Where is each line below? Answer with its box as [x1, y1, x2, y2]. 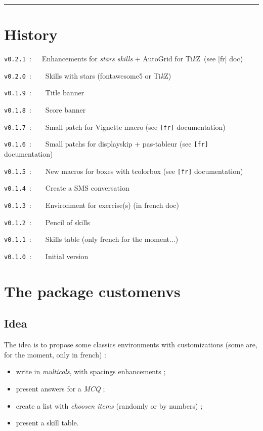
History [4, 24, 58, 45]
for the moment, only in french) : [4, 349, 106, 360]
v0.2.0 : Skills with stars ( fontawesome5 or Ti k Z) [4, 70, 171, 81]
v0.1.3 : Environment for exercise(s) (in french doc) [4, 199, 180, 210]
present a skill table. [16, 417, 79, 428]
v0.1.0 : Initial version [4, 250, 89, 261]
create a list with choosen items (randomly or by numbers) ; [16, 400, 203, 411]
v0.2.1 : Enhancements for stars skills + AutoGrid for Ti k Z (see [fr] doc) [4, 53, 243, 64]
